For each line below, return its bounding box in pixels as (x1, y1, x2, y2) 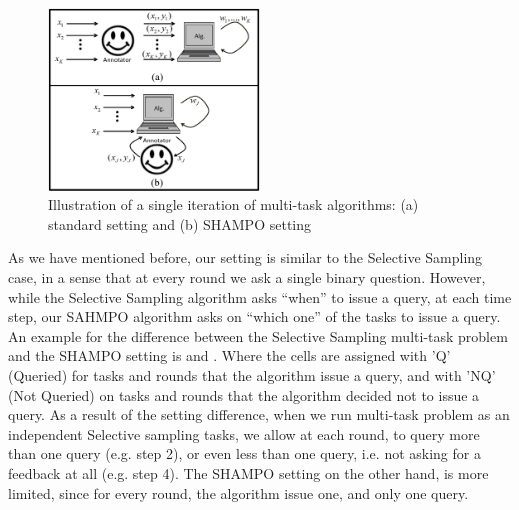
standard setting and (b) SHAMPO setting (48, 213, 312, 234)
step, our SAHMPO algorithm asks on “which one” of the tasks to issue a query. (8, 306, 501, 327)
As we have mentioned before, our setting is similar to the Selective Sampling (8, 247, 483, 268)
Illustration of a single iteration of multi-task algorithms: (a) (48, 194, 419, 215)
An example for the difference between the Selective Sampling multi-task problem (8, 325, 508, 346)
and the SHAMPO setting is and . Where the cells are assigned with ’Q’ (8, 345, 451, 366)
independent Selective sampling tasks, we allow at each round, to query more (8, 423, 480, 444)
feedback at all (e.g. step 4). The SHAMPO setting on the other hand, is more (8, 462, 489, 483)
